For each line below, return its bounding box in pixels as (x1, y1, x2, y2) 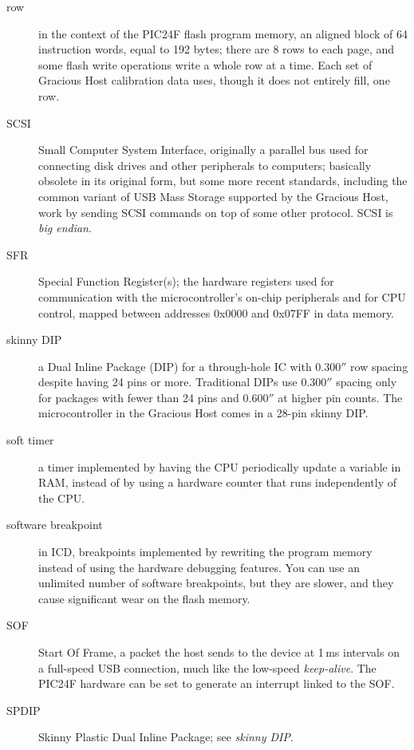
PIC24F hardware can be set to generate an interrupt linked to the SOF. (38, 675, 395, 692)
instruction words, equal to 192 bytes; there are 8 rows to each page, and (38, 41, 395, 57)
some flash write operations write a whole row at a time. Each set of (38, 56, 373, 73)
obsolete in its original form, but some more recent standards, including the (38, 172, 408, 189)
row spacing (350, 357, 408, 374)
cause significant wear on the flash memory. (38, 590, 250, 606)
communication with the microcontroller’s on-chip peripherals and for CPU (38, 288, 406, 305)
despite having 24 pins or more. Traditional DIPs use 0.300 (38, 373, 327, 390)
